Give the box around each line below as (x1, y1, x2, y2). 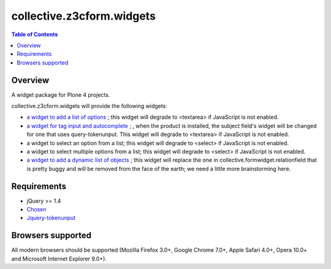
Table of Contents (11, 31, 58, 38)
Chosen (26, 206, 47, 213)
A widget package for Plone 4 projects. (11, 91, 110, 98)
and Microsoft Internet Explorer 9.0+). (11, 255, 107, 262)
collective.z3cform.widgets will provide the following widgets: (11, 102, 168, 110)
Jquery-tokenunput (26, 214, 76, 222)
